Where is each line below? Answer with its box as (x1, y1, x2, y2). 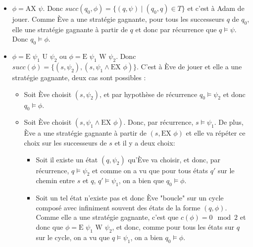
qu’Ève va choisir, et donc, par (128, 154, 221, 164)
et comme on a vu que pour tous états (92, 165, 208, 175)
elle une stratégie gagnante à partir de (12, 24, 128, 34)
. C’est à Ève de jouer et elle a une (137, 61, 242, 71)
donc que (36, 221, 63, 232)
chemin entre (36, 175, 75, 186)
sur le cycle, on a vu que (36, 232, 110, 242)
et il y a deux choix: (114, 137, 175, 148)
